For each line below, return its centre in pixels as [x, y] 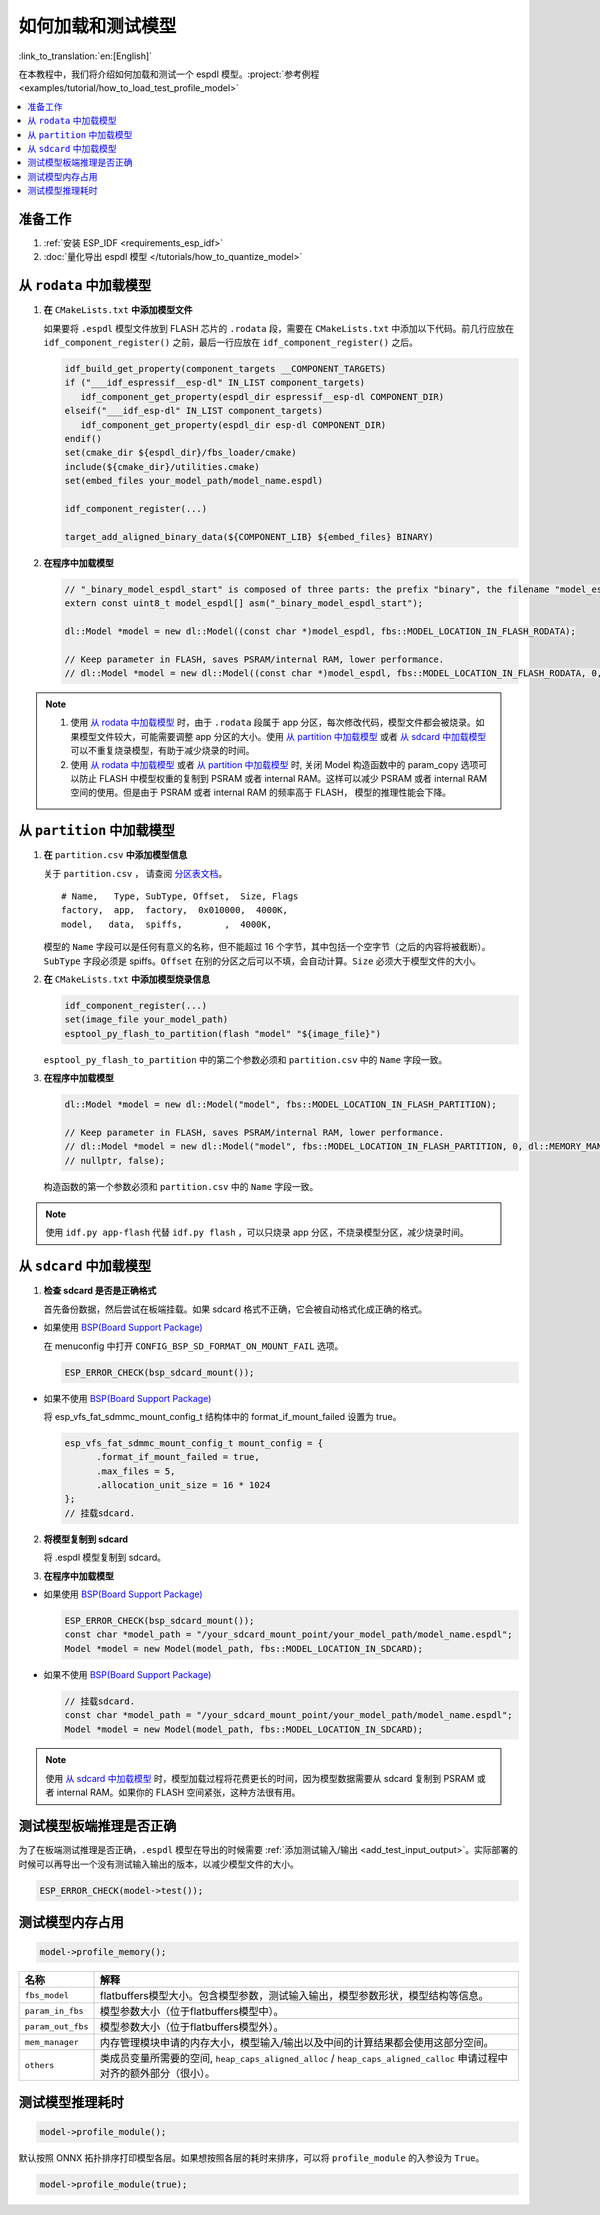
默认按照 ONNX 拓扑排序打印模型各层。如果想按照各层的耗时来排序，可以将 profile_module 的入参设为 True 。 [251, 2157]
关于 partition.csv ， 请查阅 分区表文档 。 [135, 873]
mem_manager [51, 2041]
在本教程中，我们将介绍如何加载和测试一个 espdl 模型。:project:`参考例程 [169, 74]
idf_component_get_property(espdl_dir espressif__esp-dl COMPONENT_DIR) [262, 396]
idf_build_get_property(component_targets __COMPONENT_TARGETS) [225, 369]
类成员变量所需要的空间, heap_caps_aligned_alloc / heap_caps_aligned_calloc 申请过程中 [304, 2058]
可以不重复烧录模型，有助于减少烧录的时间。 [162, 751]
